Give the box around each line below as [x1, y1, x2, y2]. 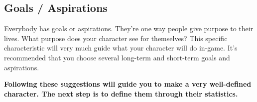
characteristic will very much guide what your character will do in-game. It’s [4, 43, 238, 53]
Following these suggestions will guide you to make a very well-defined [4, 79, 252, 89]
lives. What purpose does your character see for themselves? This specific [4, 33, 228, 43]
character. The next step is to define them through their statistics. [4, 88, 238, 99]
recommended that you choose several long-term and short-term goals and [4, 52, 230, 62]
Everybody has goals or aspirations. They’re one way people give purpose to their [4, 23, 254, 34]
